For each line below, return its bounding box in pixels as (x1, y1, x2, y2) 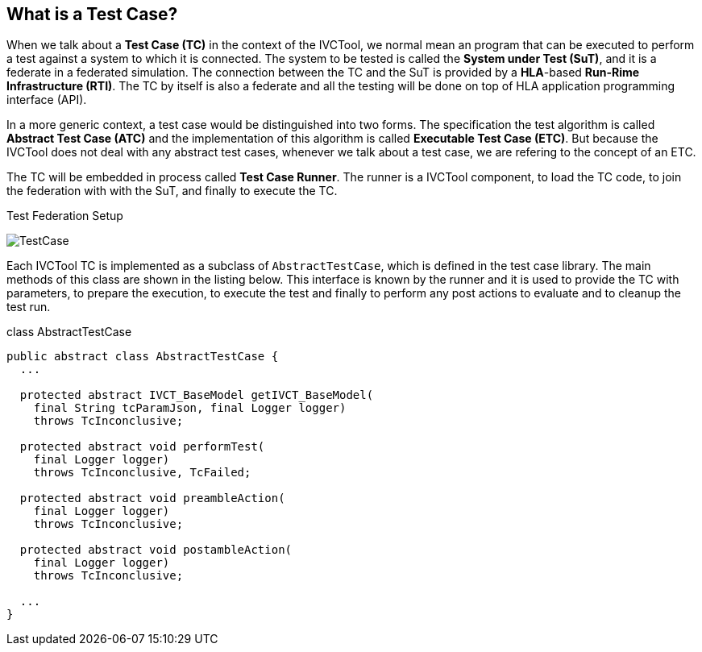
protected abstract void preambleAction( (19, 492, 285, 505)
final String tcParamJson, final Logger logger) (33, 401, 347, 415)
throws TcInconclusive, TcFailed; (33, 466, 251, 480)
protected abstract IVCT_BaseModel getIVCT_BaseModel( (19, 388, 374, 402)
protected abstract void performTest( (19, 440, 265, 454)
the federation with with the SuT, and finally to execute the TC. (6, 184, 338, 198)
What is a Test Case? (6, 4, 178, 24)
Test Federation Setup (6, 209, 123, 223)
